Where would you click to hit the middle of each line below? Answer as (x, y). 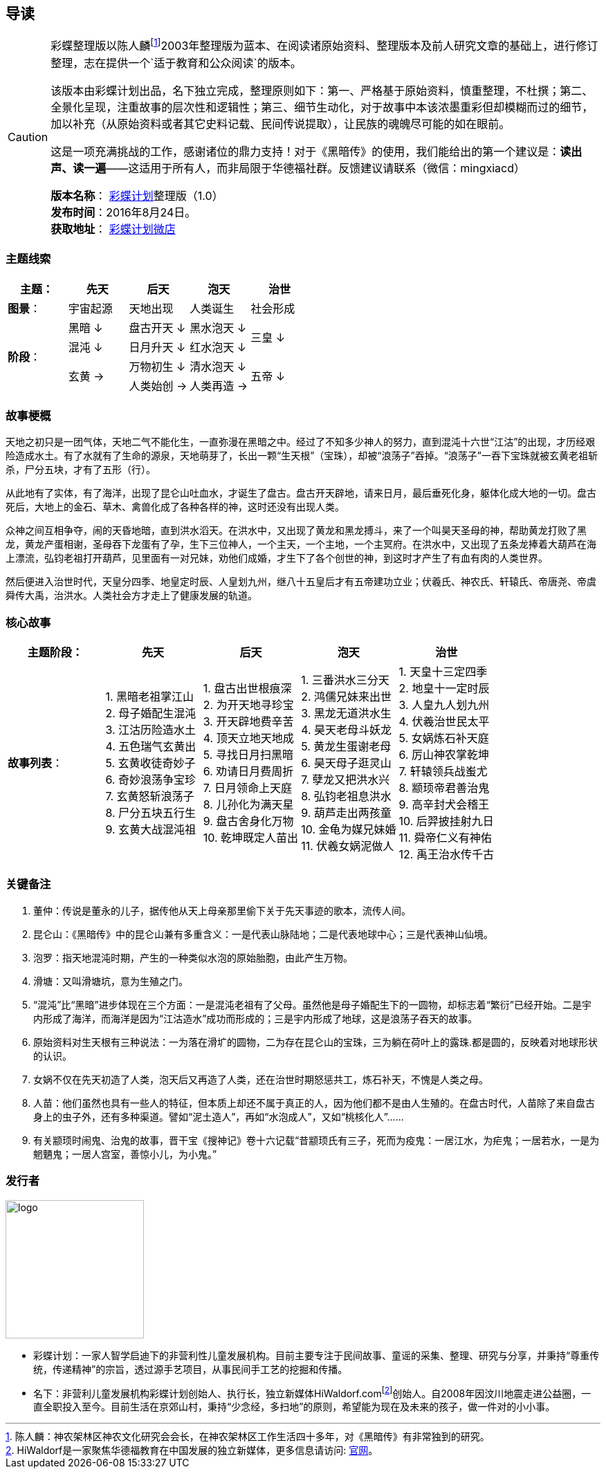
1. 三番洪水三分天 (345, 680)
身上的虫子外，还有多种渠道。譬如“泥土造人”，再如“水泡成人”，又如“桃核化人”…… (219, 1116)
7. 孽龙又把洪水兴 (346, 780)
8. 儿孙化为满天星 (248, 804)
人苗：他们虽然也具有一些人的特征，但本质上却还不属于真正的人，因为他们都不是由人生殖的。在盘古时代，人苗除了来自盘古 (314, 1103)
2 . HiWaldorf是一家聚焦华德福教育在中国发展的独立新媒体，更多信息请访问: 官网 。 (192, 1450)
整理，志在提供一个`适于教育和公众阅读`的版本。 (176, 63)
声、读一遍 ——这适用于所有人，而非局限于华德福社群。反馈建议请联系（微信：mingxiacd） (288, 168)
